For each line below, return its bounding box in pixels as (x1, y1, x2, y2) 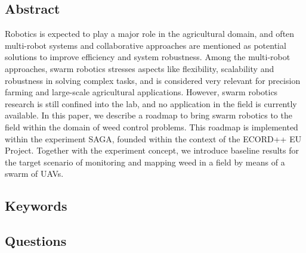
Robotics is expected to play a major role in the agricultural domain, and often (5, 27, 295, 40)
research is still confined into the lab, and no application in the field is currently (5, 97, 297, 110)
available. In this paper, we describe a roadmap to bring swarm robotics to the (5, 109, 292, 121)
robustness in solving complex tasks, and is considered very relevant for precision (5, 74, 301, 86)
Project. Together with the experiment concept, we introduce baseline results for (5, 144, 299, 157)
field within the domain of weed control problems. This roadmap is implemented (5, 120, 298, 133)
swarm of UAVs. (5, 167, 64, 180)
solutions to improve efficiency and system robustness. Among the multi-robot (5, 51, 290, 63)
